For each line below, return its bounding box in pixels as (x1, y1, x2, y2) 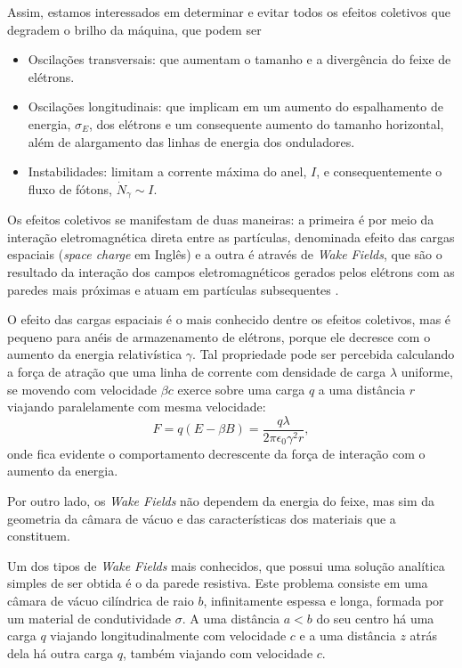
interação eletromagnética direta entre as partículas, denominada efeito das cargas (7, 227, 455, 246)
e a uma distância (299, 626, 396, 645)
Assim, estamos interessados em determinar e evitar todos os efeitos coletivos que (7, 3, 450, 20)
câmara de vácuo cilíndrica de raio (7, 591, 194, 609)
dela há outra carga (7, 643, 114, 662)
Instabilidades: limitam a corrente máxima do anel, (28, 162, 307, 181)
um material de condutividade (7, 608, 172, 627)
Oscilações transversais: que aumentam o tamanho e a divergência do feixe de (28, 50, 451, 69)
